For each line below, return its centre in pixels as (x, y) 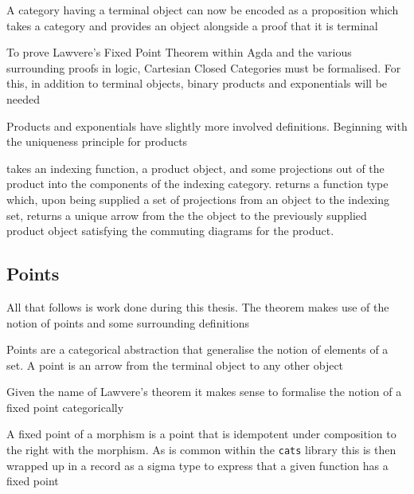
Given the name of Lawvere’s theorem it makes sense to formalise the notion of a (204, 392)
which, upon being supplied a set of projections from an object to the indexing (198, 199)
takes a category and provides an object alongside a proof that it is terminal (192, 25)
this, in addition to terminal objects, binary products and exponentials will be (197, 83)
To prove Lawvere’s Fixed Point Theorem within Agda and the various (179, 52)
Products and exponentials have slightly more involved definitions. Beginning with (207, 125)
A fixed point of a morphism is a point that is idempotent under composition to (201, 434)
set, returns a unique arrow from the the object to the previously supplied (187, 215)
